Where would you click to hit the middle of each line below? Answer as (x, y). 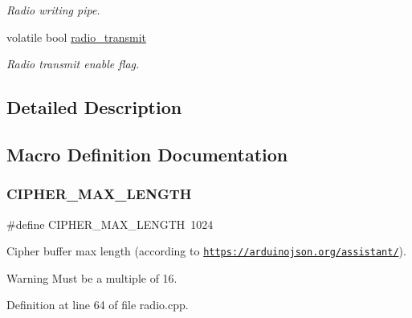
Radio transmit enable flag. (73, 64)
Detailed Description (94, 107)
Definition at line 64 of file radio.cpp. (98, 305)
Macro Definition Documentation (147, 154)
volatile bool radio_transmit (77, 37)
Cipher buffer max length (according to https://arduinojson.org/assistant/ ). (206, 251)
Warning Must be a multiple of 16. (92, 277)
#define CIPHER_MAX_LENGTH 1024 (110, 224)
